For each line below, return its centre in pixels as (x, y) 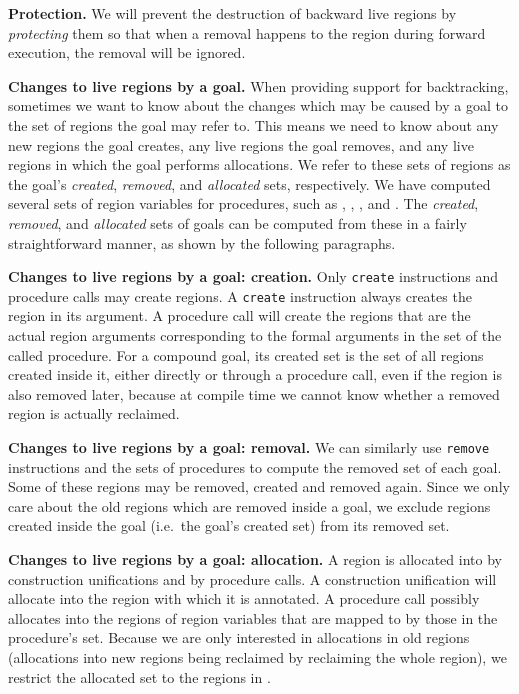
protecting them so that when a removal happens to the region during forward (247, 32)
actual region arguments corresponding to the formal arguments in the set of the (255, 335)
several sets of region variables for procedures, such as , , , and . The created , (243, 203)
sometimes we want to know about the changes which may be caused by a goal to (258, 105)
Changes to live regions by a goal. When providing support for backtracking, (258, 85)
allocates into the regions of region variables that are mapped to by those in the (253, 617)
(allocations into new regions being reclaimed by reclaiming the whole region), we (257, 657)
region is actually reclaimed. (94, 413)
